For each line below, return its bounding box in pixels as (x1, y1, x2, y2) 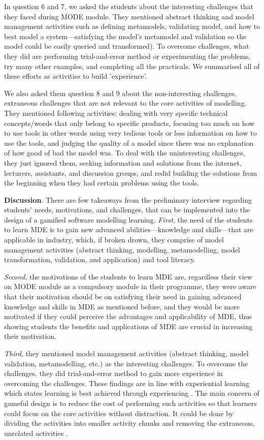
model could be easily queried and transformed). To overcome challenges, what (4, 41, 249, 51)
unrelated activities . (4, 427, 68, 438)
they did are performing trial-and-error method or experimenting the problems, (4, 50, 251, 61)
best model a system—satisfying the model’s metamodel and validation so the (4, 30, 247, 41)
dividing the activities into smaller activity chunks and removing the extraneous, (4, 418, 255, 428)
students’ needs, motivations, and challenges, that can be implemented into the (4, 204, 250, 215)
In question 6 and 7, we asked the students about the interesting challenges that (4, 1, 253, 11)
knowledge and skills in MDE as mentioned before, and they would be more (4, 301, 240, 311)
